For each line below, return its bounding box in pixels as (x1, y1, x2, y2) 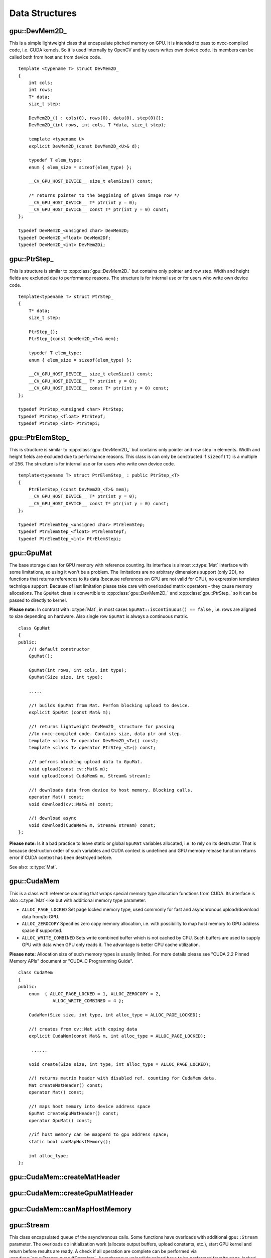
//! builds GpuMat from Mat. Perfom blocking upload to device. (28, 702, 190, 709)
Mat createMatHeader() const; (28, 1082, 103, 1088)
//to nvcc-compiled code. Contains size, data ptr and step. (28, 731, 183, 737)
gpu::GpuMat (9, 548, 52, 557)
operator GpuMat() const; (28, 1118, 93, 1123)
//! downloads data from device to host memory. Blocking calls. (28, 787, 193, 793)
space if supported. (22, 927, 63, 933)
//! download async (28, 815, 77, 821)
